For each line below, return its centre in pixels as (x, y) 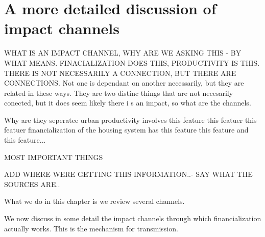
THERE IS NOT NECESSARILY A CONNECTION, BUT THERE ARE (120, 73)
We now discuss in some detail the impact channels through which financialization (133, 218)
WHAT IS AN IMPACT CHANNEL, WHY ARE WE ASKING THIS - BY (123, 53)
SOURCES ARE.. (32, 184)
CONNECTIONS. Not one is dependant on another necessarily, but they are (124, 83)
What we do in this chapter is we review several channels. (94, 201)
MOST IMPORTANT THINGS (54, 157)
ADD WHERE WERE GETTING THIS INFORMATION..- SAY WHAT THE (128, 174)
